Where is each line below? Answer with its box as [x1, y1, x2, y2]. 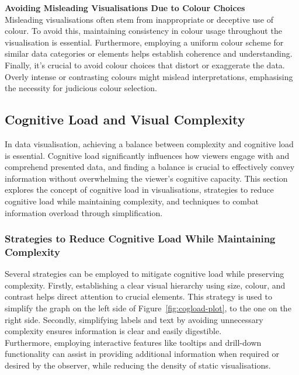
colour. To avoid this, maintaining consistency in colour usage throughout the [5, 25, 282, 37]
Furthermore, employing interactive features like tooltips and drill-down [5, 336, 262, 348]
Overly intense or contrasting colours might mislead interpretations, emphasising [5, 70, 293, 82]
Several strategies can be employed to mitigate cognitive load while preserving [5, 268, 284, 280]
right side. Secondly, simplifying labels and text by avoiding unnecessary [5, 313, 263, 325]
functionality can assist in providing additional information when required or [5, 348, 279, 360]
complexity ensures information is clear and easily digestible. [5, 325, 222, 337]
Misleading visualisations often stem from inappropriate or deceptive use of [5, 13, 273, 25]
